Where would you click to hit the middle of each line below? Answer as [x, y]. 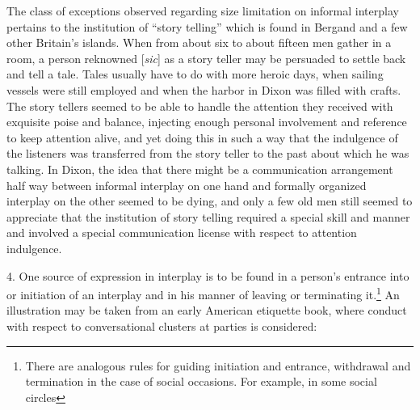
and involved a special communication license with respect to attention [182, 232]
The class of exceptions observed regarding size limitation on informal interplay [203, 11]
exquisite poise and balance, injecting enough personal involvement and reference [207, 122]
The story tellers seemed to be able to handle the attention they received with [200, 106]
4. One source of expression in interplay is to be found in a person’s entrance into [208, 275]
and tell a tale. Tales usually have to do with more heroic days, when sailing [195, 74]
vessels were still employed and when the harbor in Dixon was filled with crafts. [204, 89]
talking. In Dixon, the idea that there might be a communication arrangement [200, 169]
